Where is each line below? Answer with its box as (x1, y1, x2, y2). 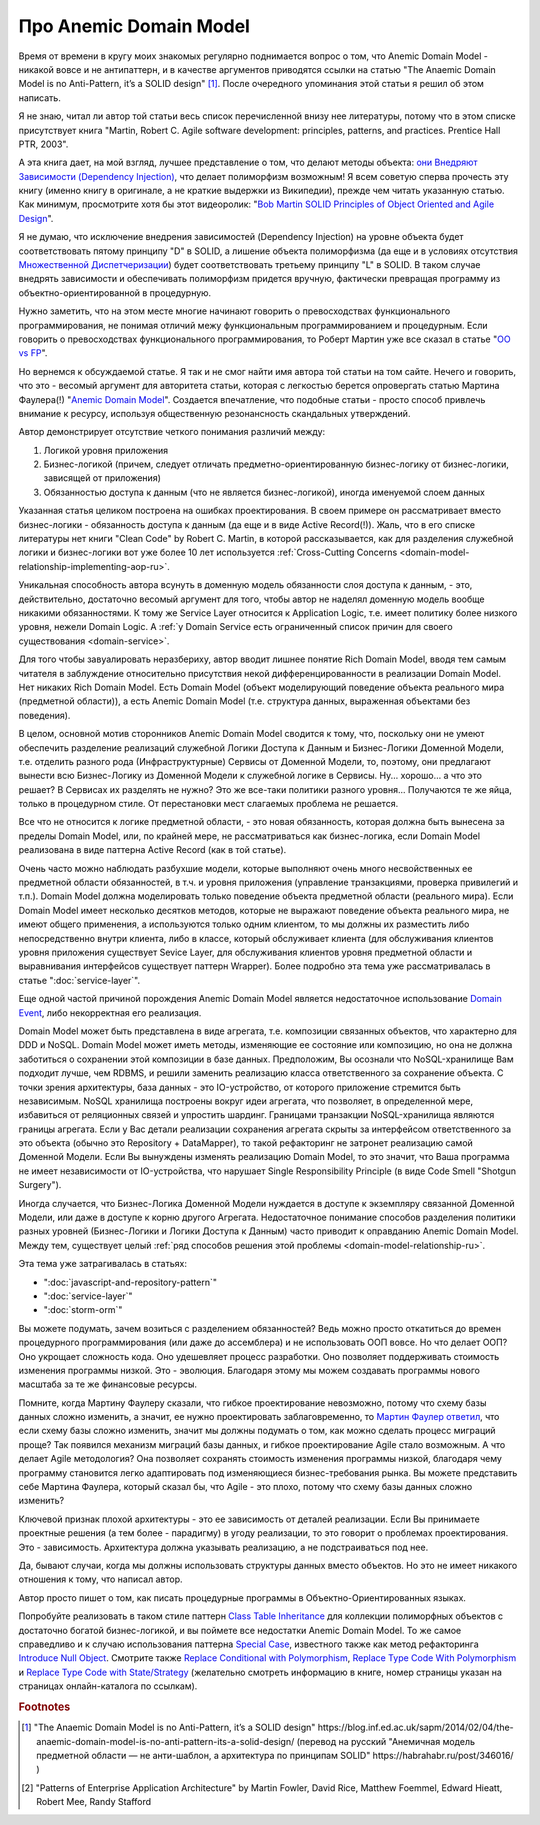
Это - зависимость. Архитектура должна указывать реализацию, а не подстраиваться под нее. (18, 1541, 429, 1553)
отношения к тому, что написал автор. (18, 1573, 184, 1585)
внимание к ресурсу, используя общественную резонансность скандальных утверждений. (18, 407, 411, 419)
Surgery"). (18, 1179, 62, 1191)
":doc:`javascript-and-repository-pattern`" (43, 1276, 218, 1288)
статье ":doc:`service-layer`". (18, 974, 141, 986)
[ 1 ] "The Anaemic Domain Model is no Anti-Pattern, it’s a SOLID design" (21, 1721, 316, 1734)
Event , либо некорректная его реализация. (18, 1006, 202, 1019)
